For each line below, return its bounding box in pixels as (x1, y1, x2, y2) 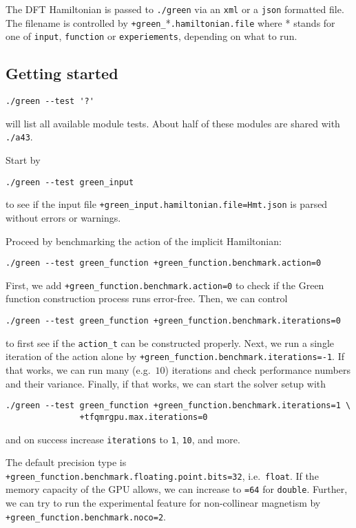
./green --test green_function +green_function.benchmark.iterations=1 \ (6, 401, 351, 411)
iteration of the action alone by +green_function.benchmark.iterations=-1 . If (6, 349, 344, 363)
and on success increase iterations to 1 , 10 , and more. (6, 432, 240, 446)
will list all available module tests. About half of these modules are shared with (6, 116, 340, 130)
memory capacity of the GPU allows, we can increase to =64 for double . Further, (6, 482, 348, 496)
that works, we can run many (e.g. (6, 363, 151, 377)
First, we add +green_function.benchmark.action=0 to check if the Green (6, 277, 324, 292)
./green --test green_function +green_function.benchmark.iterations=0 (6, 316, 341, 326)
